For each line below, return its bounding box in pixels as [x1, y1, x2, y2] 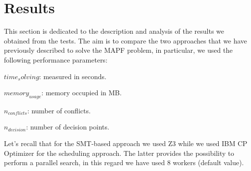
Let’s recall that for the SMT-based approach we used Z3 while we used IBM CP [4, 138, 248, 149]
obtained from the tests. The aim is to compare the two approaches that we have [4, 35, 247, 45]
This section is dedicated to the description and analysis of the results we [4, 26, 225, 36]
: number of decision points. [26, 122, 109, 132]
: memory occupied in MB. [41, 87, 122, 98]
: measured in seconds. [39, 71, 106, 81]
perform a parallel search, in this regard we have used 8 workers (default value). [4, 157, 244, 168]
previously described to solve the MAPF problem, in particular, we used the [4, 45, 233, 55]
